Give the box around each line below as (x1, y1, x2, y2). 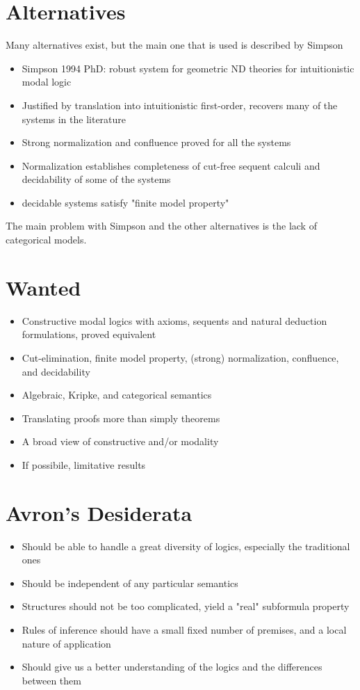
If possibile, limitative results (22, 457, 146, 472)
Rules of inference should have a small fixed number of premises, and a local (22, 623, 347, 637)
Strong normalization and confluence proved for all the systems (22, 135, 291, 150)
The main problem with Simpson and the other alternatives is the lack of (6, 218, 317, 233)
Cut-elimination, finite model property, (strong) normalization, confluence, (22, 350, 339, 364)
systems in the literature (22, 111, 126, 126)
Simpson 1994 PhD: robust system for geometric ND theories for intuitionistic (22, 61, 354, 75)
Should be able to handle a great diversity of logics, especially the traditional (22, 538, 350, 553)
